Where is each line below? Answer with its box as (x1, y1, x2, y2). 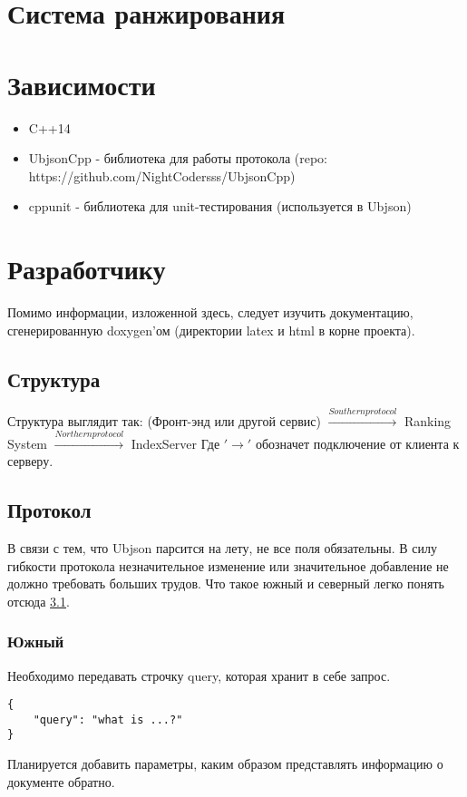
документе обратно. (7, 772, 115, 791)
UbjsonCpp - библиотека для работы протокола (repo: (28, 149, 327, 168)
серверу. (7, 452, 54, 471)
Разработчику (7, 250, 166, 287)
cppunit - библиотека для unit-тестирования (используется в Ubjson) (28, 197, 412, 216)
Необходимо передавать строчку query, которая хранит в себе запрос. (7, 666, 391, 685)
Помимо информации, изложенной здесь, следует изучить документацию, (7, 303, 413, 321)
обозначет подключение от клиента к (255, 433, 460, 452)
